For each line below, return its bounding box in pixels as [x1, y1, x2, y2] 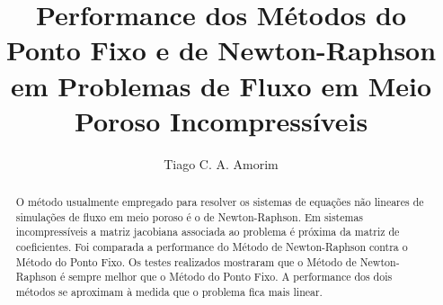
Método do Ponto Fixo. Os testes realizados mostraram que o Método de [15, 254, 357, 269]
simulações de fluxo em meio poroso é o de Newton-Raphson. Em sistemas [15, 209, 364, 224]
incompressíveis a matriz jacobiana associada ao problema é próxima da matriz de [15, 224, 400, 239]
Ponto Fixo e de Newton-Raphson [5, 31, 437, 68]
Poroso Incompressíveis [74, 102, 368, 139]
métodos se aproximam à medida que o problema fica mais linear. [15, 284, 323, 300]
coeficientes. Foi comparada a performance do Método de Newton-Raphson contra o [15, 239, 408, 255]
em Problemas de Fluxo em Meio [10, 67, 432, 103]
